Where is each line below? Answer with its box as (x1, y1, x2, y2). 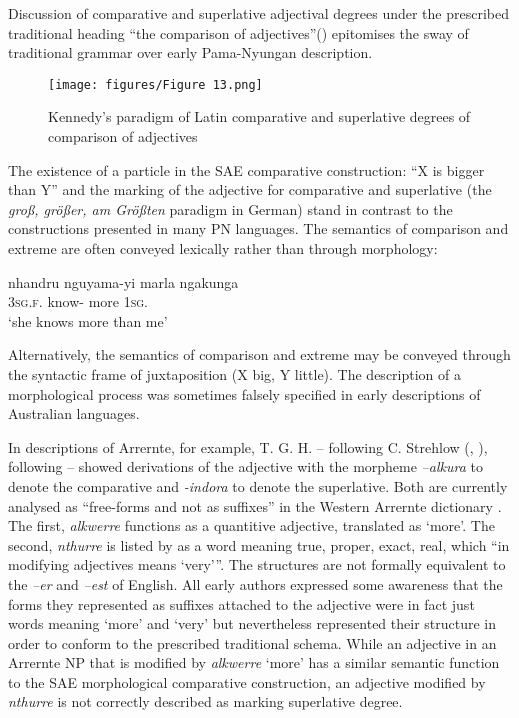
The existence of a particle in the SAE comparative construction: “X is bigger (8, 159, 485, 180)
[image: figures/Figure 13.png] (48, 77, 263, 92)
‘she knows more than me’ (8, 310, 168, 331)
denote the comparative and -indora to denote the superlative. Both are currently (8, 475, 508, 496)
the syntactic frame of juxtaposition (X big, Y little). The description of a (8, 363, 461, 384)
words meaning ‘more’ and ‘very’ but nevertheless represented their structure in (8, 613, 497, 634)
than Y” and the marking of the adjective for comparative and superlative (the (8, 179, 492, 200)
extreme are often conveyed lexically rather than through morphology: (8, 238, 438, 258)
